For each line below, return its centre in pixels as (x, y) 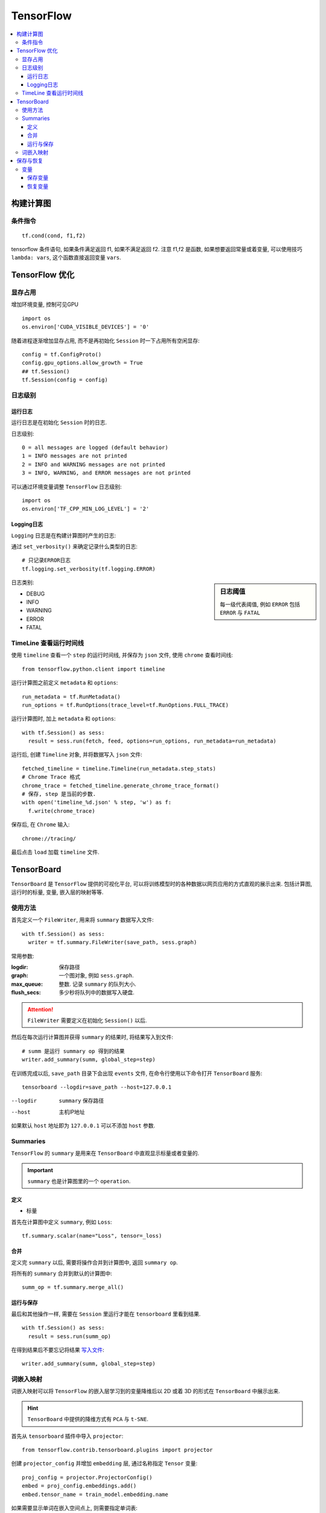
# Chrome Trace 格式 (51, 777)
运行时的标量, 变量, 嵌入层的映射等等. (57, 892)
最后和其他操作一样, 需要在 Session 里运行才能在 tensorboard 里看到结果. (106, 1314)
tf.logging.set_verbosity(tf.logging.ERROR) (89, 569)
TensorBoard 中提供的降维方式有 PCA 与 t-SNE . (88, 1419)
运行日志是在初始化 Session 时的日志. (59, 422)
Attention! (40, 1009)
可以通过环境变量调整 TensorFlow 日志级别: (66, 487)
